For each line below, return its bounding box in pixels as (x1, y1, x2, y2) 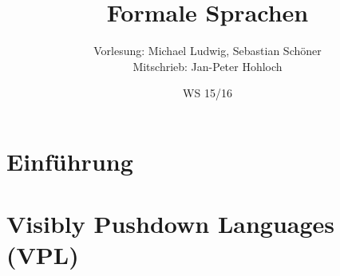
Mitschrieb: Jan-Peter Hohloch (132, 57, 283, 74)
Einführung (6, 144, 133, 177)
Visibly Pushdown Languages (6, 207, 335, 240)
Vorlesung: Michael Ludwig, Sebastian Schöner (93, 42, 322, 59)
